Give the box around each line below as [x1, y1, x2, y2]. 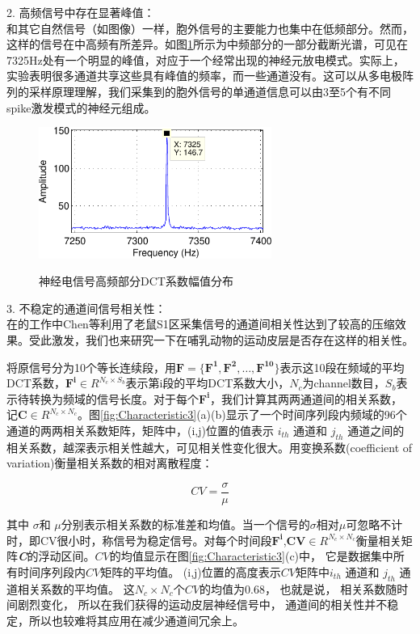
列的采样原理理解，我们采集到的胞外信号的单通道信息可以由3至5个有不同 [6, 82, 391, 99]
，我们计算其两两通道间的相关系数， [210, 390, 403, 407]
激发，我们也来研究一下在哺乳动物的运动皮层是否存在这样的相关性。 [51, 331, 414, 348]
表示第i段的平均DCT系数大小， [125, 374, 290, 391]
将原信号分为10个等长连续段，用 [6, 358, 176, 375]
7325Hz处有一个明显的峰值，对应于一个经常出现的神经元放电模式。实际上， [6, 51, 405, 68]
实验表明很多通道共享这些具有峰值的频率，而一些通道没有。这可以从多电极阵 [6, 67, 414, 84]
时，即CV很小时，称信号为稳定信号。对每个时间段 [6, 531, 272, 548]
